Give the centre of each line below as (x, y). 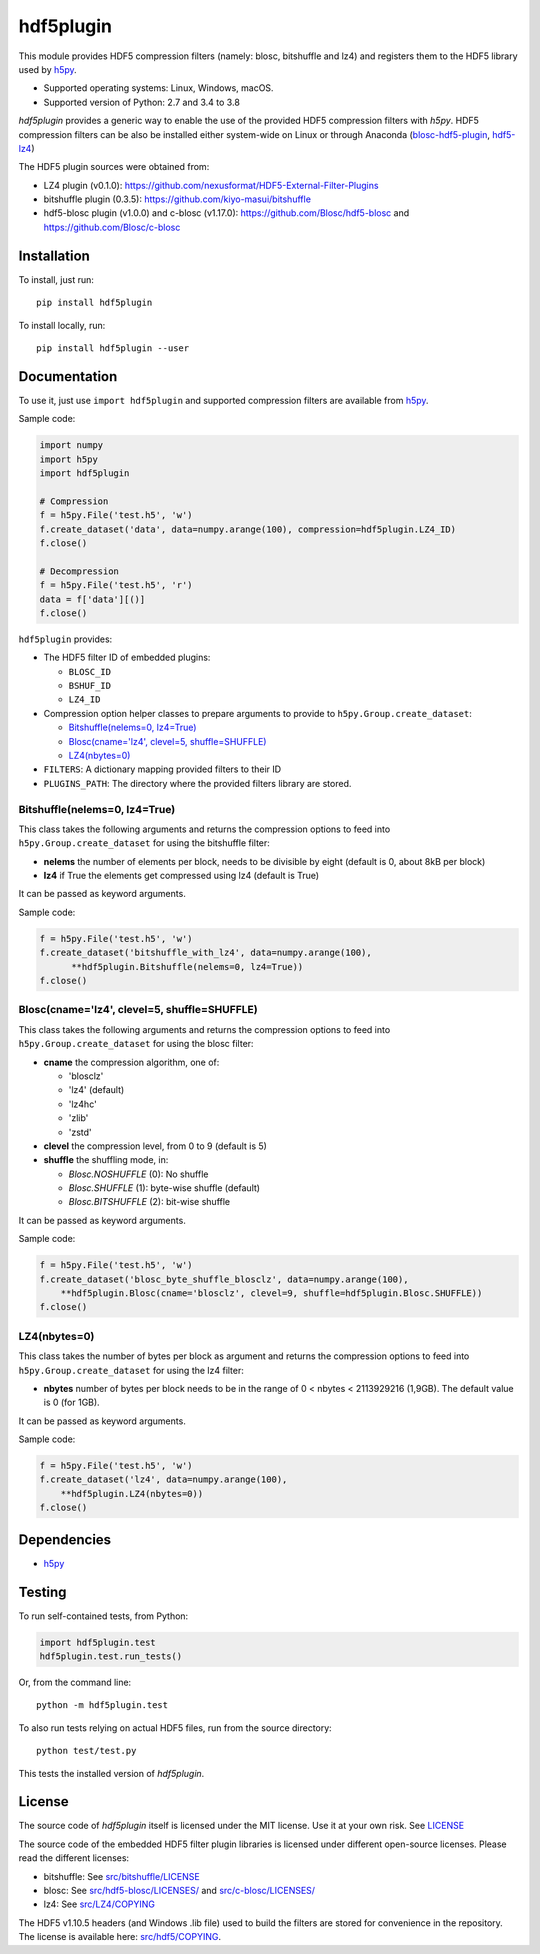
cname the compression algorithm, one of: (131, 1062)
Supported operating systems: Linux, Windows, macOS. (158, 88)
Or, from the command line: (75, 1682)
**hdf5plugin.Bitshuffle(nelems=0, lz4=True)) (187, 966)
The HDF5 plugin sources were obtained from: (114, 167)
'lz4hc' (82, 1104)
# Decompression (79, 571)
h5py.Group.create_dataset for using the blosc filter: (136, 1044)
